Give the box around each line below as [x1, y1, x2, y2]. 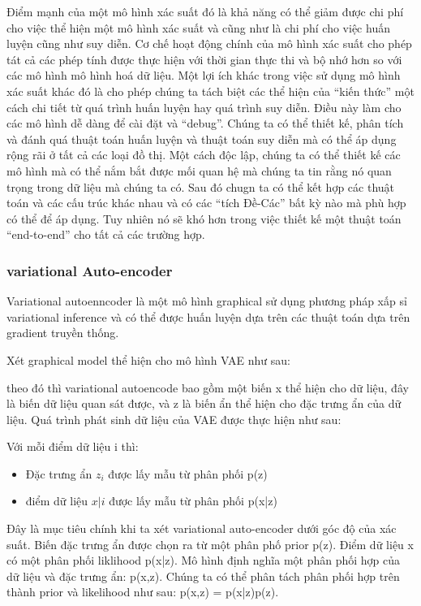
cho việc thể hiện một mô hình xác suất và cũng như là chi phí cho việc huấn [6, 19, 390, 36]
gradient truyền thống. [6, 324, 119, 341]
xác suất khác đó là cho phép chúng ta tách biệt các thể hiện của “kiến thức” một [6, 82, 415, 99]
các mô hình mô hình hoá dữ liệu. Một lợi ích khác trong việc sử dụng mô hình [6, 67, 401, 84]
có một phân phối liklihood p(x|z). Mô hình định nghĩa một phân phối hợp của [6, 552, 401, 569]
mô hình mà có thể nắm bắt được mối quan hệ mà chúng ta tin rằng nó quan [6, 162, 392, 179]
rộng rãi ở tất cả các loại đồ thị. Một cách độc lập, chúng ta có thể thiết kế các [6, 146, 401, 163]
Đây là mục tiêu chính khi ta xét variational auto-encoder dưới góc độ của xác [6, 520, 397, 537]
